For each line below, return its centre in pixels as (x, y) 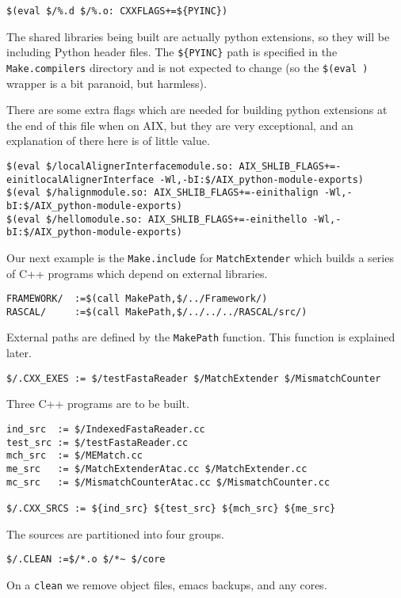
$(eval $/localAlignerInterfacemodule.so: (120, 166)
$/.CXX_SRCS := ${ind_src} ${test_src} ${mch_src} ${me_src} (171, 508)
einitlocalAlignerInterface (80, 179)
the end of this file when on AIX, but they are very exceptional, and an (180, 125)
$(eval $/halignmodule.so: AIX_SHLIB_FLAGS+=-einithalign (162, 193)
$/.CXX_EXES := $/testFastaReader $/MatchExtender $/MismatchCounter (194, 378)
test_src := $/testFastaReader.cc (97, 442)
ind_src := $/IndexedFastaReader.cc (106, 429)
